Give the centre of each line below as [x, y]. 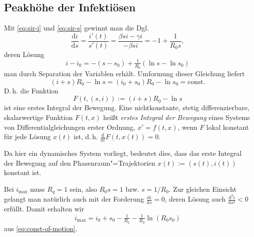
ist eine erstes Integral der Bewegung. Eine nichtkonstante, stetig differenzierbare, [127, 107]
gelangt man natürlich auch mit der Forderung [74, 199]
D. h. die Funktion [31, 90]
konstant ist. [23, 172]
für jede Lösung [28, 136]
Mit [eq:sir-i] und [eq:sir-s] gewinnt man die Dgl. [76, 28]
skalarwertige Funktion [38, 117]
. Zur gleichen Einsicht [203, 189]
